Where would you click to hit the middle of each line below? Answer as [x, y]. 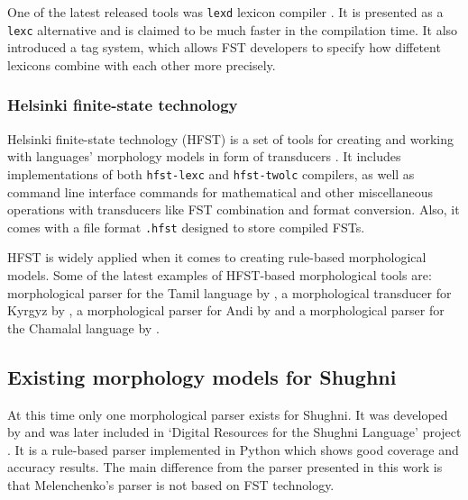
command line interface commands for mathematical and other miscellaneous [220, 191]
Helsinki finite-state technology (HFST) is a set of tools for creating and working [230, 138]
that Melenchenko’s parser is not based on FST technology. [171, 484]
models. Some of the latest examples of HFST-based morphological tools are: [220, 275]
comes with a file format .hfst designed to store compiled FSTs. [186, 227]
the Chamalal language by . [83, 327]
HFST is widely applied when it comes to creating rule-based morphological [217, 257]
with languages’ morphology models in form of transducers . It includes [204, 156]
